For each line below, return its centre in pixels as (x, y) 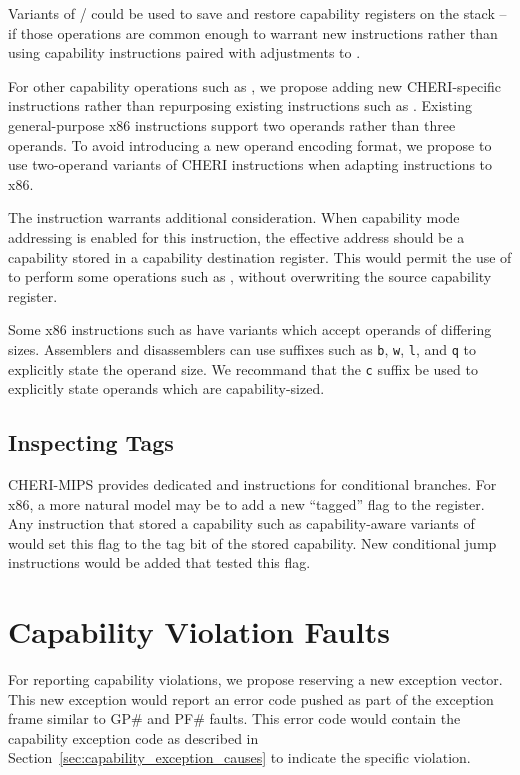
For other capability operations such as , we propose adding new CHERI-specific (255, 85)
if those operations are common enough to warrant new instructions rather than (253, 32)
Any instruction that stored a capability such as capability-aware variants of (241, 523)
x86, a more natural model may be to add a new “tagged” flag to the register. (246, 503)
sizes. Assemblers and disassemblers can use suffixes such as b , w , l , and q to (242, 348)
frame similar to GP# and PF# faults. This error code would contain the (234, 718)
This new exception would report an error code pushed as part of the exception (251, 698)
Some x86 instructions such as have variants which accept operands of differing (250, 329)
